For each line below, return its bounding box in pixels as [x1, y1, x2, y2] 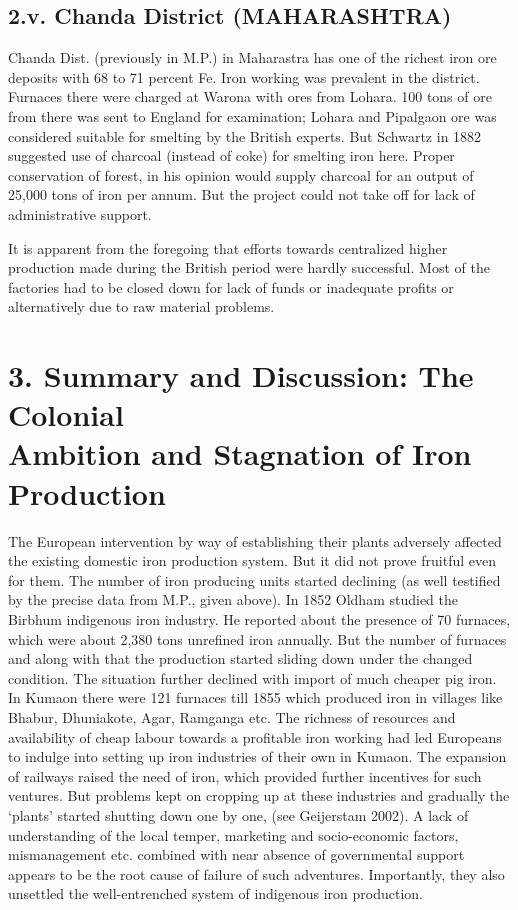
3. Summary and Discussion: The [8, 355, 474, 396]
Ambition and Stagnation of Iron [8, 433, 472, 474]
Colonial [8, 394, 124, 435]
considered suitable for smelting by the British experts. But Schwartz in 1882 [8, 125, 482, 146]
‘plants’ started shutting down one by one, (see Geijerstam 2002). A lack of [8, 804, 469, 825]
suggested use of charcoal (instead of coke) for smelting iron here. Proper [8, 145, 455, 166]
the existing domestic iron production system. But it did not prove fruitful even [8, 550, 496, 571]
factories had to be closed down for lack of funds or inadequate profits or [8, 276, 454, 297]
